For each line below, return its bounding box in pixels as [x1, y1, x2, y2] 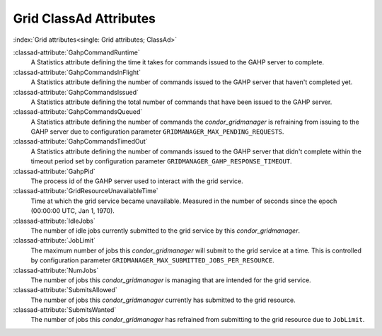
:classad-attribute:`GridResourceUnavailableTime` [13, 187, 158, 195]
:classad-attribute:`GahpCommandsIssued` [13, 88, 139, 96]
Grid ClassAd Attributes [13, 11, 156, 26]
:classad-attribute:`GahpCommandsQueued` [13, 108, 143, 116]
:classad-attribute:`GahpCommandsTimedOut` [13, 137, 148, 146]
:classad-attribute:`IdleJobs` [13, 216, 95, 225]
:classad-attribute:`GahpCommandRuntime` [13, 48, 141, 57]
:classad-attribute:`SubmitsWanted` [13, 306, 117, 314]
